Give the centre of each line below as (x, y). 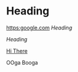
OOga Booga (22, 62)
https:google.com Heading (39, 28)
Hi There (17, 51)
